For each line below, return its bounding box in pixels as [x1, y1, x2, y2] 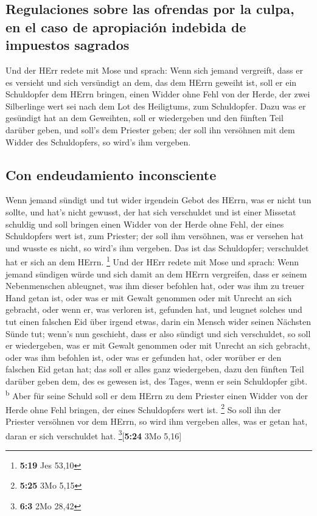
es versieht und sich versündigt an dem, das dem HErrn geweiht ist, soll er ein [5, 75, 297, 88]
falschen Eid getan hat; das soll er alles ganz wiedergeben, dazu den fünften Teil [5, 363, 304, 375]
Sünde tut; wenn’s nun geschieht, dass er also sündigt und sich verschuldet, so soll [5, 327, 311, 340]
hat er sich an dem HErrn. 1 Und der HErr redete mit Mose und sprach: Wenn [5, 254, 299, 268]
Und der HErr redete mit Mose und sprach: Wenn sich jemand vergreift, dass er [5, 63, 303, 76]
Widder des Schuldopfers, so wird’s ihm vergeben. [5, 135, 191, 148]
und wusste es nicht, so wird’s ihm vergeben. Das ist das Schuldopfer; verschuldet [5, 241, 309, 254]
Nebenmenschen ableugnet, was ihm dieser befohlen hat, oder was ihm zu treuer [5, 279, 305, 292]
